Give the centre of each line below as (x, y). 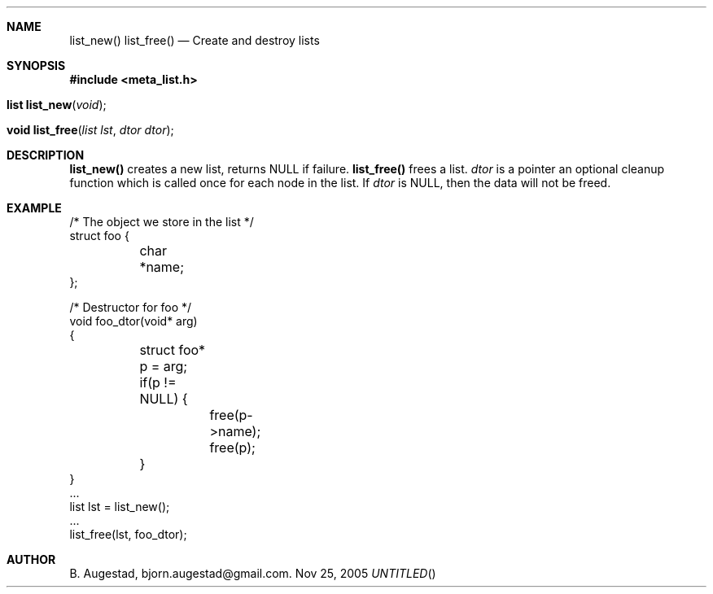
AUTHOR (31, 559)
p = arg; (164, 366)
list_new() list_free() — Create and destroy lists (195, 40)
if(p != (158, 382)
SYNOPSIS (36, 66)
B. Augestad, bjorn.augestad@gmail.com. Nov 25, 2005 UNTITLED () (253, 573)
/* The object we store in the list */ (162, 222)
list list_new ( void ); (57, 105)
